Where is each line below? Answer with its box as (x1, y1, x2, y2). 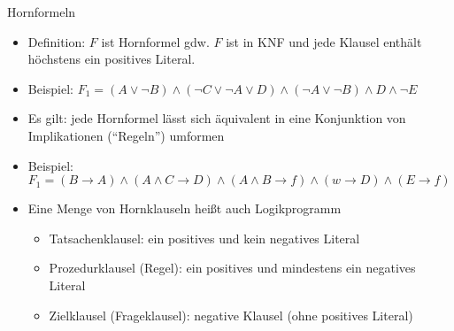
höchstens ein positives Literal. (27, 50, 196, 68)
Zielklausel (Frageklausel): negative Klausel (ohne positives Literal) (49, 305, 413, 324)
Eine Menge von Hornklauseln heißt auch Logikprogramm (27, 199, 342, 218)
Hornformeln (7, 3, 76, 20)
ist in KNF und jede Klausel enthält (226, 32, 422, 50)
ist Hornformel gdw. (101, 32, 210, 50)
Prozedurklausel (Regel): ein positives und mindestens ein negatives (49, 258, 416, 277)
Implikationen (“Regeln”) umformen (27, 126, 225, 144)
